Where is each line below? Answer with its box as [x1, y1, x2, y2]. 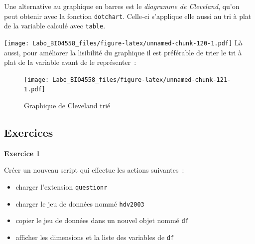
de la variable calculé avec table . [4, 20, 106, 31]
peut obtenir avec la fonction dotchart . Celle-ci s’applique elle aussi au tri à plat [4, 10, 252, 21]
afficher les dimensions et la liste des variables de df [15, 232, 174, 243]
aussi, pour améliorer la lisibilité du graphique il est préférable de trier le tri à [4, 47, 242, 57]
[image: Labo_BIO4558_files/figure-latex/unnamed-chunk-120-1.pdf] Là [4, 37, 243, 47]
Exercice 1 [4, 148, 40, 158]
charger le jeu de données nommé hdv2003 [15, 198, 144, 209]
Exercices [4, 125, 53, 140]
